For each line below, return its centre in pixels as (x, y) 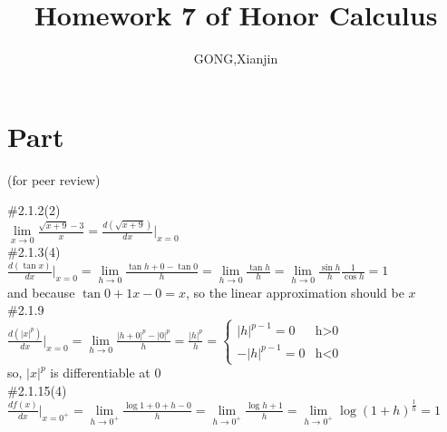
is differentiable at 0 (106, 373)
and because (41, 292)
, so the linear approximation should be (295, 292)
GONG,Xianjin (236, 59)
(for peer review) (54, 179)
